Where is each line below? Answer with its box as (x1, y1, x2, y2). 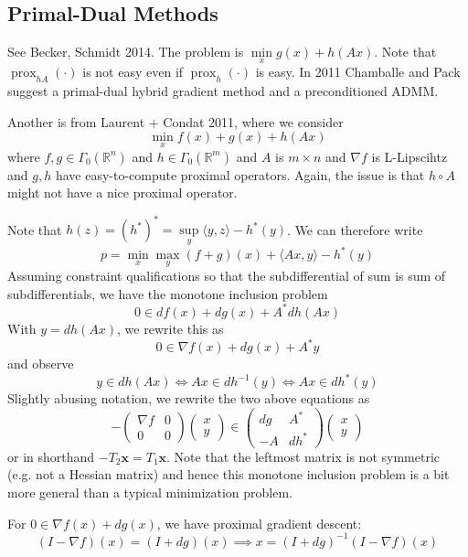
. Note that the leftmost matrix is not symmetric (166, 446, 441, 466)
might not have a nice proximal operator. (7, 183, 238, 202)
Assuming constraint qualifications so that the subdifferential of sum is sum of (7, 266, 446, 285)
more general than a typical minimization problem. (7, 483, 293, 502)
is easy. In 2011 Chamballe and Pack (255, 62, 461, 81)
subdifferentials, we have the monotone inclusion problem (7, 284, 328, 303)
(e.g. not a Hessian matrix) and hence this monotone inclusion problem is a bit (7, 465, 450, 484)
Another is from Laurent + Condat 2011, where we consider (7, 112, 344, 131)
